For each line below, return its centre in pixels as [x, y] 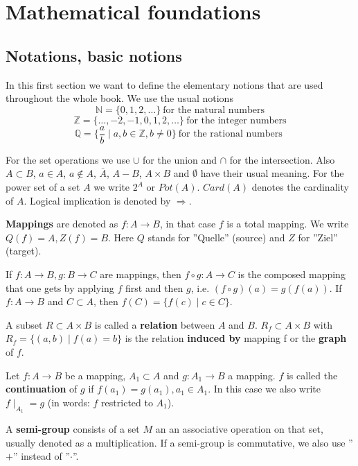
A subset [24, 324]
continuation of [42, 389]
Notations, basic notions [94, 55]
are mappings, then [141, 274]
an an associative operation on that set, [239, 428]
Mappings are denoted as [62, 224]
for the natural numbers [214, 110]
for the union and [180, 159]
